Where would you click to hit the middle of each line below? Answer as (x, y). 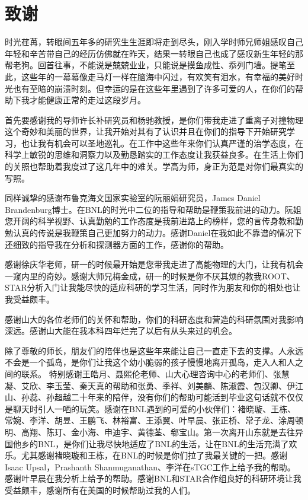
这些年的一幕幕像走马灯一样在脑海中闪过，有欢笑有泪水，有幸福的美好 (158, 76)
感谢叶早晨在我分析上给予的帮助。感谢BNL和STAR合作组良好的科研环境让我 (153, 478)
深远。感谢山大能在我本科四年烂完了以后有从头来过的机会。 (121, 331)
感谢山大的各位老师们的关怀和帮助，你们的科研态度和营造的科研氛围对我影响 (154, 319)
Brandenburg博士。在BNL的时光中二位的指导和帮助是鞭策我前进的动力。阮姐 (153, 209)
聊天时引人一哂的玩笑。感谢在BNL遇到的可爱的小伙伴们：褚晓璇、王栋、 (154, 408)
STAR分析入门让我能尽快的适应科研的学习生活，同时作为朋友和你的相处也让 (153, 287)
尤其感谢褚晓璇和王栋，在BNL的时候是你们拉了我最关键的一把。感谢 (154, 455)
